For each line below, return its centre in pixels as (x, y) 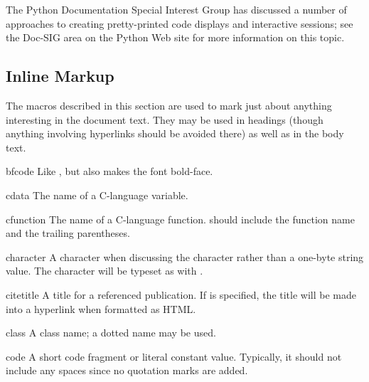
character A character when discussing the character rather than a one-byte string (185, 256)
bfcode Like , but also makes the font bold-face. (109, 171)
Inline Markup (60, 76)
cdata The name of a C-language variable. (97, 195)
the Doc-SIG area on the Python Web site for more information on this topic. (175, 37)
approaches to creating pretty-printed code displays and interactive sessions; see (180, 23)
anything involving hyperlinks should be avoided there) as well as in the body (175, 133)
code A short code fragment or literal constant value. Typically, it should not (174, 356)
